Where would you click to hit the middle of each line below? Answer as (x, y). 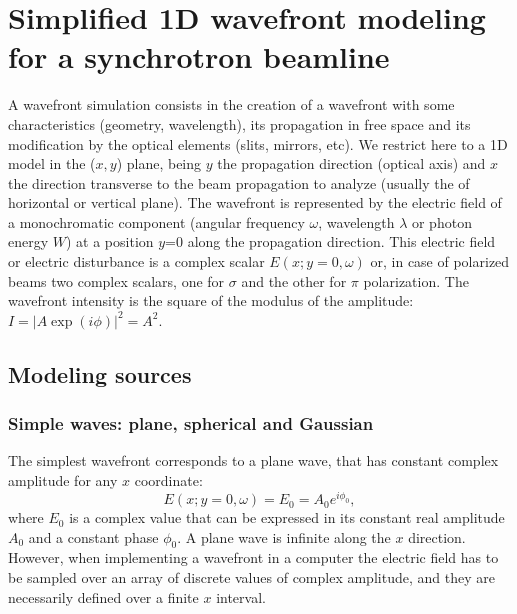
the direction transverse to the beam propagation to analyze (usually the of (239, 182)
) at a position (109, 241)
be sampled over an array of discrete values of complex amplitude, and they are (251, 577)
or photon (441, 221)
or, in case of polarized (440, 261)
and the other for (294, 280)
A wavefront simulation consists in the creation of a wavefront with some (231, 104)
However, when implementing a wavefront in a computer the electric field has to (253, 557)
